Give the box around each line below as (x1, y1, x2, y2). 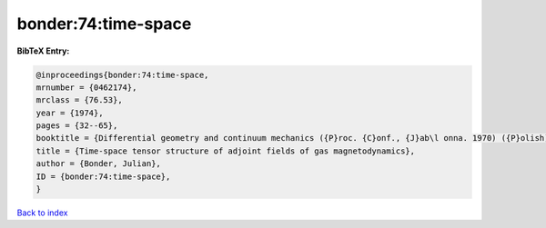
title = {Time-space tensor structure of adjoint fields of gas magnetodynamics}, (35, 145, 416, 156)
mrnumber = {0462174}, (35, 82, 137, 93)
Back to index (16, 207, 68, 218)
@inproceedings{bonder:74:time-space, (35, 69, 209, 80)
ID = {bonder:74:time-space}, (35, 171, 171, 182)
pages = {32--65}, (35, 121, 118, 131)
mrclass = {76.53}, (35, 95, 123, 105)
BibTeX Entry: (16, 45, 70, 56)
